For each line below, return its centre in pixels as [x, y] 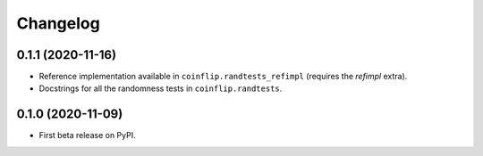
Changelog [58, 23]
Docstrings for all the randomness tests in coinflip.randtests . [161, 88]
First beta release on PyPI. [87, 135]
